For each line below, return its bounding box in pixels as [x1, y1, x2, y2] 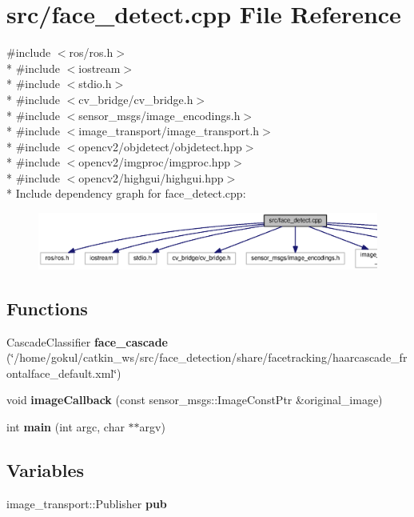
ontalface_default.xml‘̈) [6, 364, 121, 381]
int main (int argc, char [6, 419, 125, 435]
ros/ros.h [69, 44, 113, 61]
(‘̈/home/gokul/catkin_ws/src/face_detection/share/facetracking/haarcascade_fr [6, 349, 408, 366]
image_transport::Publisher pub [6, 495, 167, 511]
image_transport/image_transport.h [78, 122, 260, 139]
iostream [78, 59, 121, 76]
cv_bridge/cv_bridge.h [78, 90, 193, 107]
